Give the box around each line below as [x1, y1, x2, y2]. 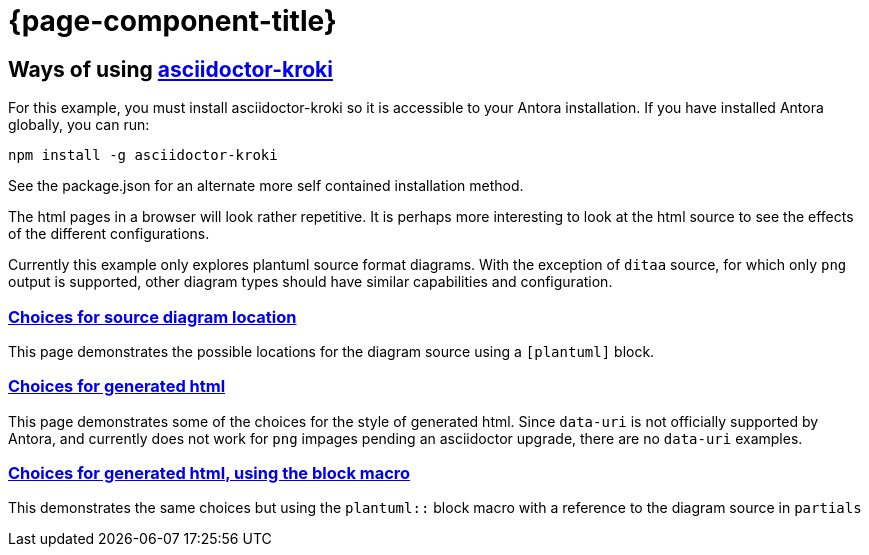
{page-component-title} [8, 4, 337, 38]
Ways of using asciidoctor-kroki [8, 56, 333, 82]
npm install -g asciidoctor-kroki [8, 147, 278, 164]
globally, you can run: [8, 116, 150, 134]
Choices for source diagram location [8, 306, 297, 327]
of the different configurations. [8, 225, 210, 243]
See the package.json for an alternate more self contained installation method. [8, 177, 524, 195]
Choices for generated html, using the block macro [8, 463, 411, 484]
